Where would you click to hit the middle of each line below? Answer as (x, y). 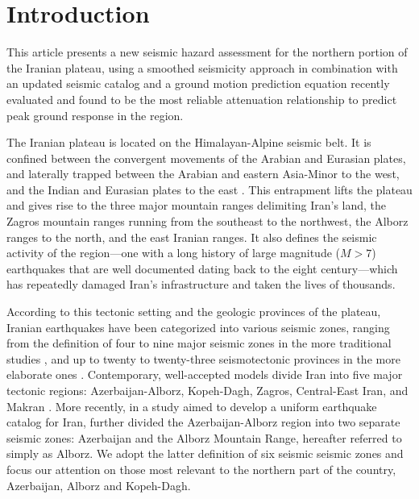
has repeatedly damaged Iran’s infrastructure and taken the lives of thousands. (201, 284)
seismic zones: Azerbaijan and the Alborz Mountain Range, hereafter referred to (204, 437)
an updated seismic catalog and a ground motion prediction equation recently (198, 83)
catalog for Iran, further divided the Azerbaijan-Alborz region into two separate (203, 422)
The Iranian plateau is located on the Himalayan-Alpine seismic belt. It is (189, 142)
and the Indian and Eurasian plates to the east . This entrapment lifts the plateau (209, 189)
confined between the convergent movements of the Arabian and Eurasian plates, (206, 158)
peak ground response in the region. (95, 115)
